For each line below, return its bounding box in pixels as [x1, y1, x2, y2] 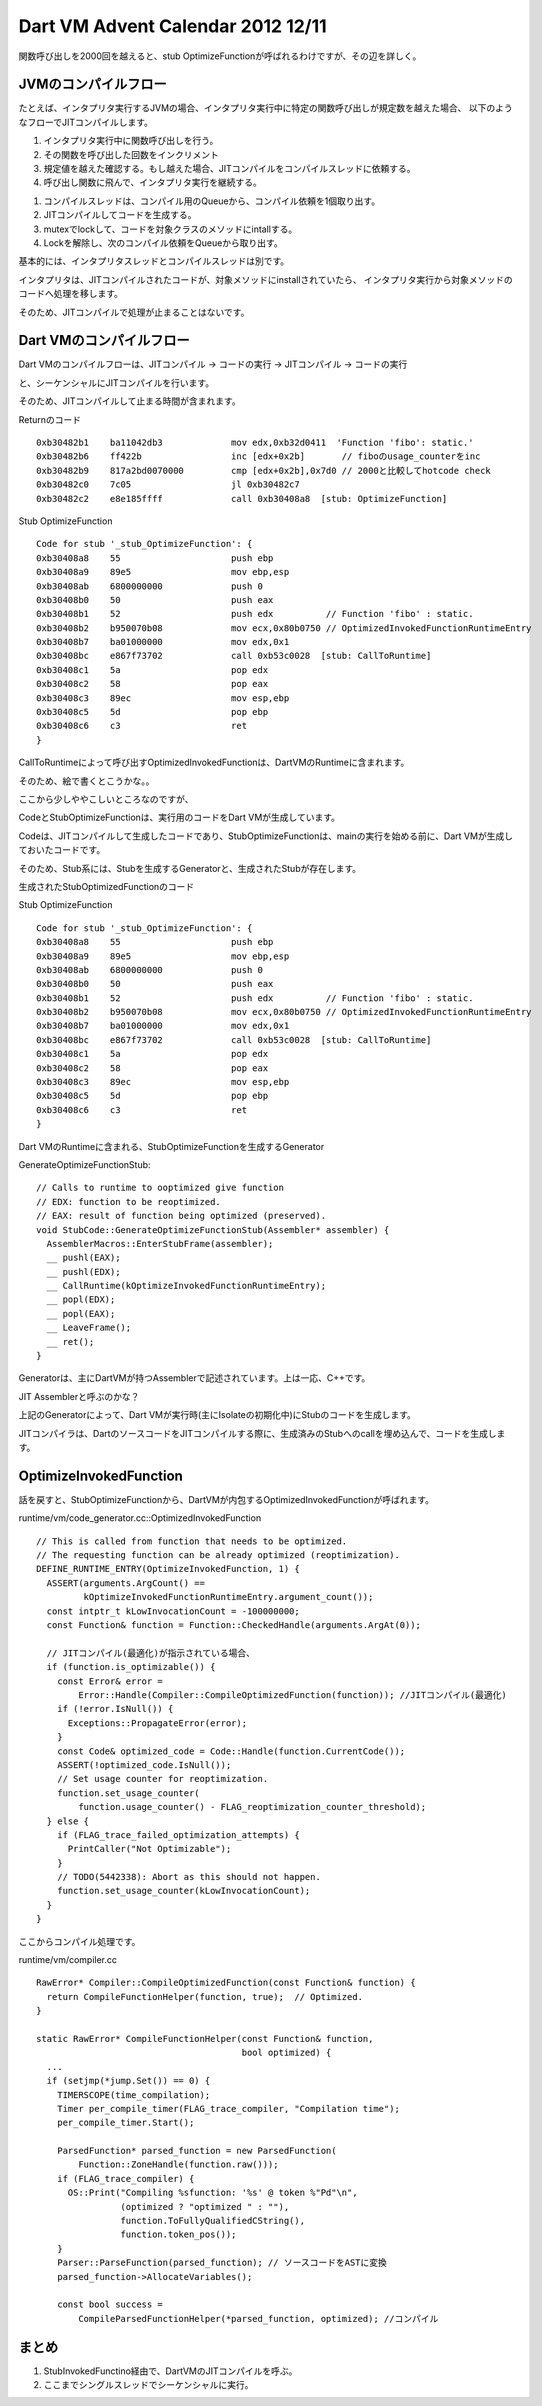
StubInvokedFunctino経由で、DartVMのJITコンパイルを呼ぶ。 [43, 2365, 298, 2377]
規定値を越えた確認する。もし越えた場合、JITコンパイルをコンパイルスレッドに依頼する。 [43, 163, 416, 175]
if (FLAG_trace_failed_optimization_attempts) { [56, 1829, 300, 1840]
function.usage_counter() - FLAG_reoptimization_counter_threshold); [78, 1801, 427, 1813]
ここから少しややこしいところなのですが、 [18, 793, 194, 805]
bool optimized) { [241, 2047, 332, 2059]
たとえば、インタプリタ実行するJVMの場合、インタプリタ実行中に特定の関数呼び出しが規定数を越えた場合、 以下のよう [18, 102, 514, 114]
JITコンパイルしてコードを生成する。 [43, 209, 197, 221]
